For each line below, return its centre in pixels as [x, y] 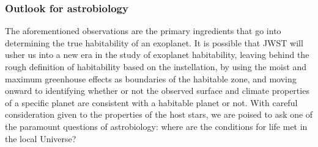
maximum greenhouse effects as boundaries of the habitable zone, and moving [151, 78]
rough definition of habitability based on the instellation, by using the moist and [156, 66]
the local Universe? [41, 138]
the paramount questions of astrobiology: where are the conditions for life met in [156, 126]
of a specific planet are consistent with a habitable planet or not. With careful [151, 102]
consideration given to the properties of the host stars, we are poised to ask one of [159, 114]
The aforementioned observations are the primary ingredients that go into [143, 31]
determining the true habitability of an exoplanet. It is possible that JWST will [154, 42]
